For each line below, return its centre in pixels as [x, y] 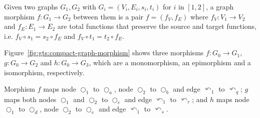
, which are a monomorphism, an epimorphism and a [170, 62]
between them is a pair [108, 16]
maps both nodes [30, 99]
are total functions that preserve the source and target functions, [157, 26]
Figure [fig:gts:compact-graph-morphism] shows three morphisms [104, 53]
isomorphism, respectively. [44, 72]
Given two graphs [31, 6]
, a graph [220, 6]
